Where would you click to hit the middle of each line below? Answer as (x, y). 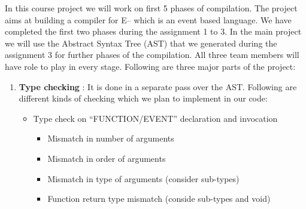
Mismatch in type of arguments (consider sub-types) (143, 178)
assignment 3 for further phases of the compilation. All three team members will (152, 55)
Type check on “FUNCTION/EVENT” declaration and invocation (155, 118)
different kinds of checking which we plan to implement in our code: (143, 98)
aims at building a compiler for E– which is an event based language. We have (148, 19)
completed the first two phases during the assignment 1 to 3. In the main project (153, 31)
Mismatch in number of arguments (111, 138)
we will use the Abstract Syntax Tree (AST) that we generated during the (141, 43)
